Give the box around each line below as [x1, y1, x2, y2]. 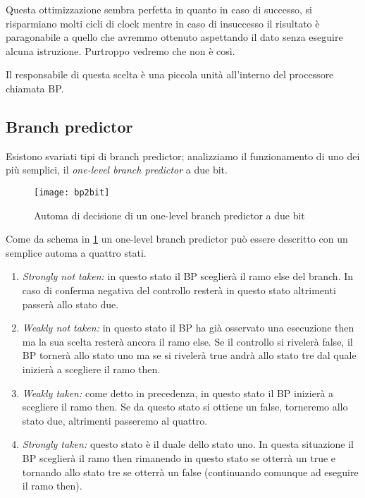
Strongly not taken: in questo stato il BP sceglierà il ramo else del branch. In [22, 269, 354, 284]
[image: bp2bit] [34, 187, 110, 198]
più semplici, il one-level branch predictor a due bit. [6, 162, 228, 177]
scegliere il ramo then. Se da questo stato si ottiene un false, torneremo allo [22, 399, 348, 414]
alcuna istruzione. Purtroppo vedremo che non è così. [6, 43, 235, 58]
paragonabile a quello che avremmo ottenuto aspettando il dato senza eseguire [6, 30, 343, 44]
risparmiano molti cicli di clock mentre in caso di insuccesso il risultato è [6, 16, 320, 30]
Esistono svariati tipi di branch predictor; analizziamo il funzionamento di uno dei [6, 148, 360, 163]
